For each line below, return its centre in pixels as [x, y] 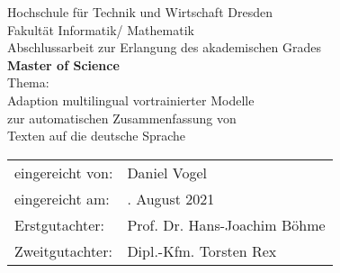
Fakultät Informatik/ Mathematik [101, 29]
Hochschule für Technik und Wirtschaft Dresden [140, 12]
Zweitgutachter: [63, 250]
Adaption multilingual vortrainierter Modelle [131, 100]
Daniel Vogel [167, 172]
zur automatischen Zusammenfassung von [122, 118]
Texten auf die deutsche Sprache [97, 136]
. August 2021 [171, 198]
